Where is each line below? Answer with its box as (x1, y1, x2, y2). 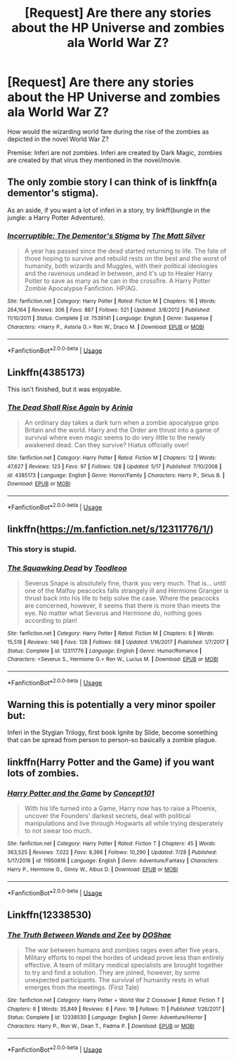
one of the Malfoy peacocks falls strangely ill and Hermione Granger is (24, 586, 229, 595)
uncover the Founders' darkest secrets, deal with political (24, 812, 191, 820)
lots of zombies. (7, 767, 79, 779)
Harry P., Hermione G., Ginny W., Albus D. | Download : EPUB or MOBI (7, 866, 178, 874)
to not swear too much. (24, 826, 92, 835)
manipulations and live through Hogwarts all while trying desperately (24, 819, 223, 828)
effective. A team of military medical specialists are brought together (24, 961, 223, 970)
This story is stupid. (7, 544, 77, 554)
